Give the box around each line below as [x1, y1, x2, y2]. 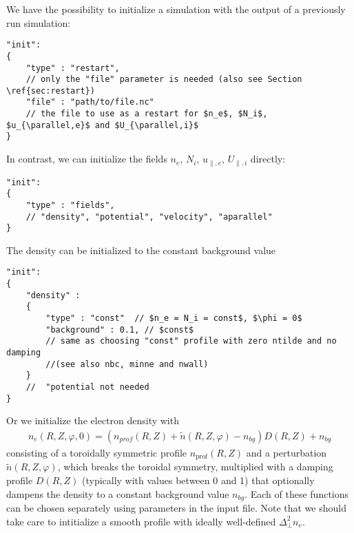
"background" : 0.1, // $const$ [45, 324, 194, 335]
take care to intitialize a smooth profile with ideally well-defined [6, 514, 276, 528]
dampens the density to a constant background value [6, 486, 229, 501]
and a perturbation [246, 445, 327, 459]
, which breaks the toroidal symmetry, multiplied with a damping [57, 459, 333, 474]
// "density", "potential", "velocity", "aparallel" [25, 211, 273, 222]
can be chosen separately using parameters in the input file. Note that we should [6, 501, 346, 515]
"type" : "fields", [25, 200, 115, 210]
